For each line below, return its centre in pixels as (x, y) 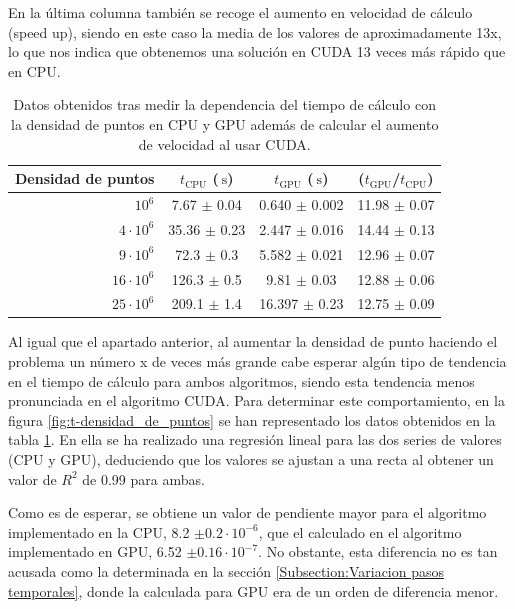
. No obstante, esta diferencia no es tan (378, 551)
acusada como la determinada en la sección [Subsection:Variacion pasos (226, 571)
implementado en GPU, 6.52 (95, 551)
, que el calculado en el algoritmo (360, 531)
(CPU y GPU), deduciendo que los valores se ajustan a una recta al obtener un (251, 459)
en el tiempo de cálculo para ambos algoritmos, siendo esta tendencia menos (241, 380)
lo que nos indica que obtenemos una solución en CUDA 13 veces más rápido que (257, 51)
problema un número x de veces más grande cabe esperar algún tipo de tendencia (257, 361)
